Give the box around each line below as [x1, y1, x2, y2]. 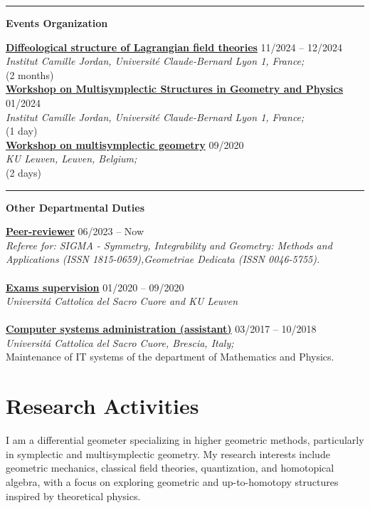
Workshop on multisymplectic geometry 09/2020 [6, 137, 244, 152]
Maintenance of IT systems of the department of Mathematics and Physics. [6, 349, 334, 364]
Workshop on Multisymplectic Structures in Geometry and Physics [6, 81, 344, 96]
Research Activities [6, 391, 199, 420]
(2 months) [6, 67, 54, 82]
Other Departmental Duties [6, 199, 145, 214]
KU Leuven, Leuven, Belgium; [6, 151, 137, 166]
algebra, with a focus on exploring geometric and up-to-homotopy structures [6, 474, 339, 489]
